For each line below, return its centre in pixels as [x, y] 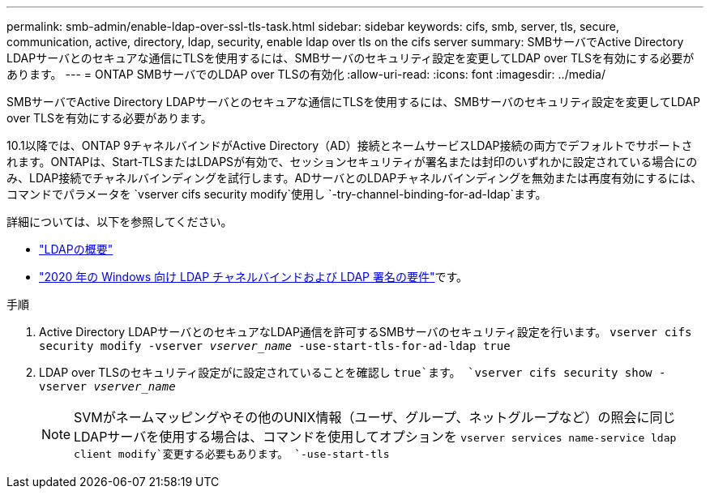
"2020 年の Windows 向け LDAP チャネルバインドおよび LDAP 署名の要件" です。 [254, 277]
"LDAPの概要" [76, 249]
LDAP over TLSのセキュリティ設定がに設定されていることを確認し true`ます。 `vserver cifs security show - [353, 372]
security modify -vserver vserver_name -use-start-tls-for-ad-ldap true [275, 346]
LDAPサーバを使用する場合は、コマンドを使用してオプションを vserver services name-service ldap [375, 437]
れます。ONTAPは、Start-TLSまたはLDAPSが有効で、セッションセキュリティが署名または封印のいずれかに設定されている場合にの [352, 162]
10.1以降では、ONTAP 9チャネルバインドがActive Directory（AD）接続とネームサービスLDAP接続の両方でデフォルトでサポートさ [350, 145]
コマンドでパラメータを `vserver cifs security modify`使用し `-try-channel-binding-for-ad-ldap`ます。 [277, 194]
